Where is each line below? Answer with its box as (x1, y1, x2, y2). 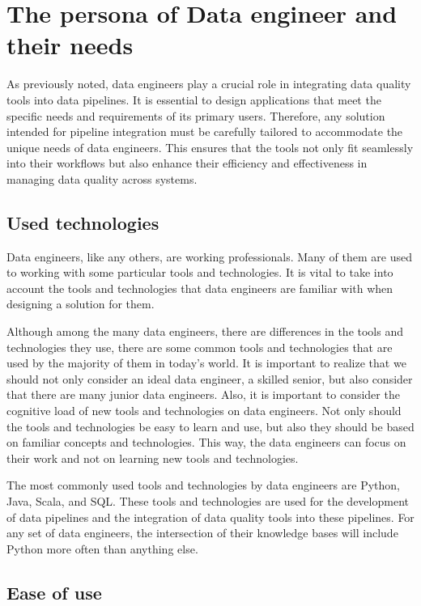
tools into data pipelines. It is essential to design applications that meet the (6, 91, 381, 108)
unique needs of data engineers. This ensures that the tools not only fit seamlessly (6, 138, 414, 155)
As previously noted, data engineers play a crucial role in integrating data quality (6, 75, 411, 92)
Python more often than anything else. (6, 540, 198, 557)
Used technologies (6, 210, 159, 235)
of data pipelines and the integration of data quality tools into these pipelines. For (6, 508, 415, 525)
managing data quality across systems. (6, 170, 198, 187)
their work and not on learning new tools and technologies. (6, 449, 299, 466)
